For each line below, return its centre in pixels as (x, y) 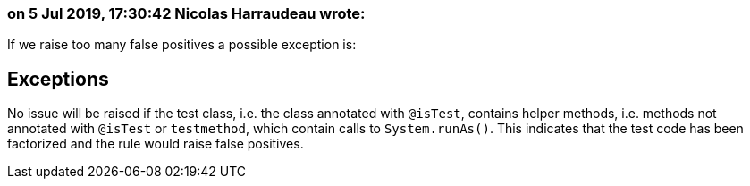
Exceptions (58, 79)
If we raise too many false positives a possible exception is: (182, 45)
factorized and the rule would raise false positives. (156, 144)
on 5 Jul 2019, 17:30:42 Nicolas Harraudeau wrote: (186, 13)
